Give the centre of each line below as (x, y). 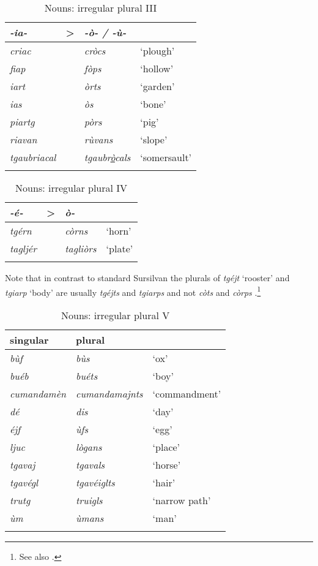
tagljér (23, 248)
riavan (24, 139)
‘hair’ (164, 482)
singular (29, 339)
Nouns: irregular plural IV (72, 188)
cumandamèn (38, 393)
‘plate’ (120, 248)
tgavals (91, 464)
